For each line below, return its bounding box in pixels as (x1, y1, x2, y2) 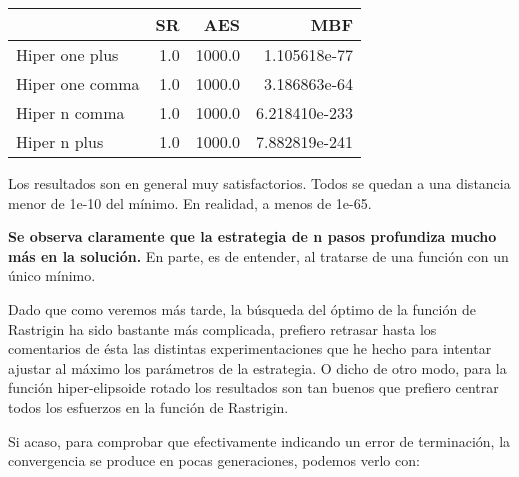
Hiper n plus (16, 130, 104, 153)
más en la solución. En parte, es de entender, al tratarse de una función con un (8, 245, 509, 266)
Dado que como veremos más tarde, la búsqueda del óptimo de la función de (8, 298, 476, 319)
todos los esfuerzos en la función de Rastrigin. (8, 396, 289, 417)
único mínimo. (8, 265, 96, 286)
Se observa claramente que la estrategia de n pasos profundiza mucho (8, 226, 497, 247)
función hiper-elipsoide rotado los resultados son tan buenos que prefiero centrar (8, 377, 499, 398)
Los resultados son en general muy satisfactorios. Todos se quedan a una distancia (8, 173, 511, 193)
